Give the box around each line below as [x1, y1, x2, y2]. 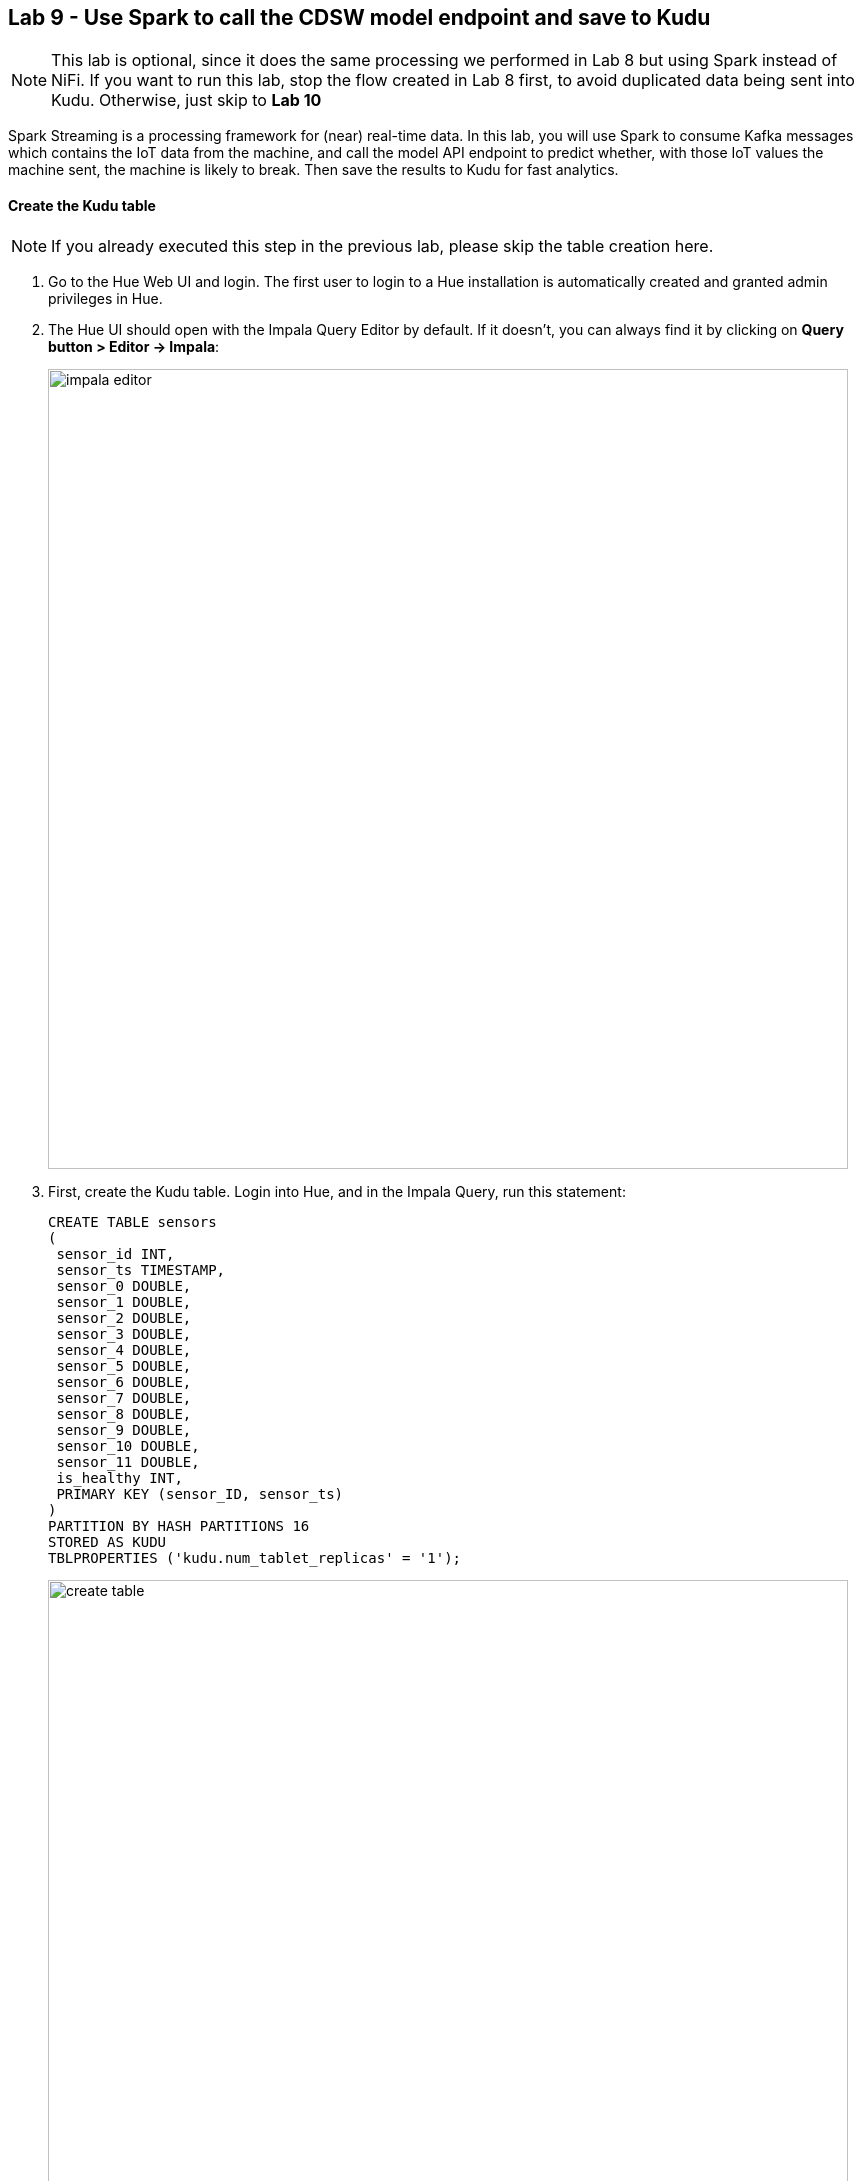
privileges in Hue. [48, 289, 163, 307]
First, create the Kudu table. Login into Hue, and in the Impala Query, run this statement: [48, 1182, 626, 1200]
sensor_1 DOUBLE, [56, 1293, 192, 1310]
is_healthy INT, [56, 1469, 183, 1486]
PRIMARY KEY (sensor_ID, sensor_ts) [56, 1485, 344, 1502]
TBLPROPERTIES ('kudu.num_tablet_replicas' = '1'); [48, 1549, 462, 1566]
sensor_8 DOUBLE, [56, 1405, 192, 1422]
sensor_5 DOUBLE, [56, 1357, 192, 1374]
